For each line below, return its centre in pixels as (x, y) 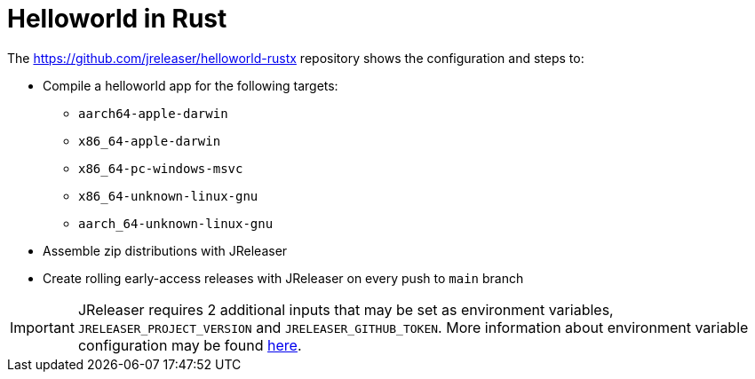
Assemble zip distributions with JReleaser (165, 250)
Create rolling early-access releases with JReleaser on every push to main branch (283, 278)
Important (42, 327)
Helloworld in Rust (117, 19)
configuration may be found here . (190, 345)
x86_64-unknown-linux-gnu (168, 196)
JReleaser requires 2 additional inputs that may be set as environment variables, (346, 309)
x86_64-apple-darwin (150, 141)
